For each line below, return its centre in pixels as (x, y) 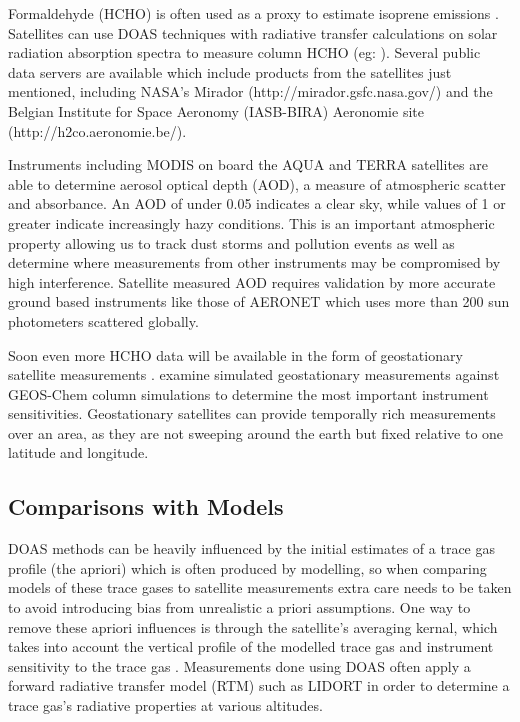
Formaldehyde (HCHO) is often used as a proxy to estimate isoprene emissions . (253, 13)
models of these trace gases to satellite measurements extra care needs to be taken (260, 587)
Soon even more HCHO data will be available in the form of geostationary (235, 354)
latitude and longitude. (78, 452)
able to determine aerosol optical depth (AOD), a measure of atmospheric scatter (257, 183)
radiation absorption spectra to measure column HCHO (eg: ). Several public (244, 52)
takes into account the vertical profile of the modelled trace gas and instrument (251, 646)
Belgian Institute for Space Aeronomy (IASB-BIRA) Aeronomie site (216, 110)
